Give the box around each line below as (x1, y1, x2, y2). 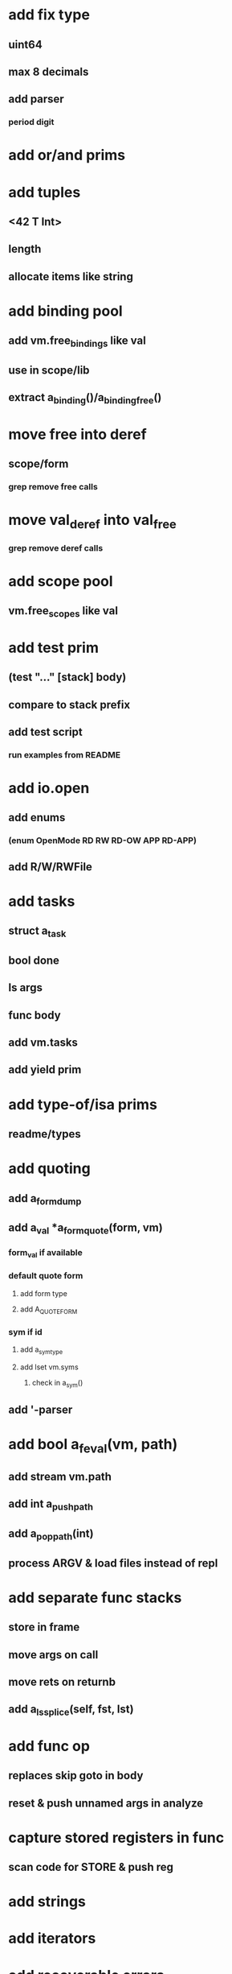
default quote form (8, 1270, 83, 1282)
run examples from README (8, 749, 121, 760)
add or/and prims (8, 147, 126, 164)
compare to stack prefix (8, 698, 131, 712)
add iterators (8, 1930, 96, 1947)
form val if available (8, 1247, 83, 1260)
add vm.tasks (8, 1036, 79, 1050)
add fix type (8, 6, 91, 24)
